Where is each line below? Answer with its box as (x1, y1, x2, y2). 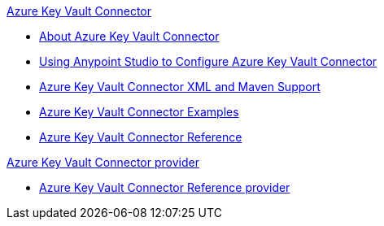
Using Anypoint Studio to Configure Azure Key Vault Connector (39, 54, 377, 68)
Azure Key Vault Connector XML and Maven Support (39, 80, 321, 93)
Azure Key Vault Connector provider (7, 155, 199, 169)
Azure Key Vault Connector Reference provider (39, 180, 290, 194)
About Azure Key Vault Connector (39, 29, 220, 43)
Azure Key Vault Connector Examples (39, 105, 239, 119)
